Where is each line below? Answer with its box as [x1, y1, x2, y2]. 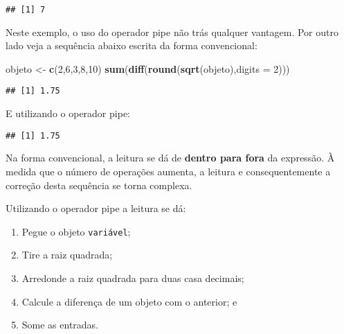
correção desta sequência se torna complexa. [6, 177, 192, 192]
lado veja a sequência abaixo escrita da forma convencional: [6, 38, 257, 53]
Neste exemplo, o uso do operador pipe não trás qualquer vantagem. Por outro [6, 24, 338, 39]
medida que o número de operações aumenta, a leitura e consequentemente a [6, 164, 331, 178]
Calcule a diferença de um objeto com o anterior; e [21, 294, 237, 308]
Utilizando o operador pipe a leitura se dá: [6, 201, 186, 216]
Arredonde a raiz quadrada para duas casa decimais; [21, 270, 244, 285]
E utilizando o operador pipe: [6, 106, 130, 121]
